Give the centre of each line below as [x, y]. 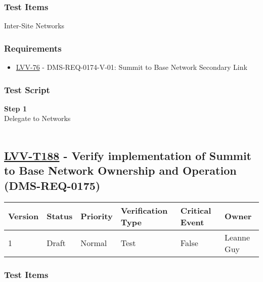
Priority [97, 216]
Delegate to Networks [37, 118]
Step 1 [15, 108]
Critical [196, 210]
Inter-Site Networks [34, 26]
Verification [144, 210]
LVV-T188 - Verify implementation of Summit [128, 156]
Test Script [27, 89]
